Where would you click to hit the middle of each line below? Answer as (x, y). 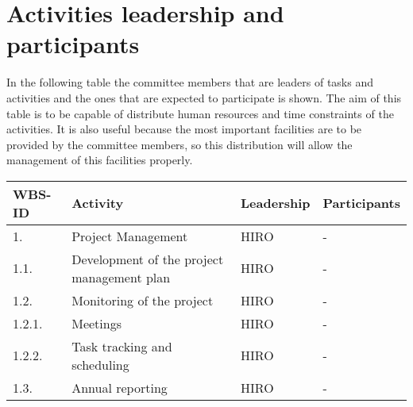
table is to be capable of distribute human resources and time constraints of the (200, 113)
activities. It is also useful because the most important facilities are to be (184, 129)
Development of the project (148, 259)
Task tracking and (122, 346)
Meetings (96, 323)
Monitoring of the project (143, 300)
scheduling (100, 364)
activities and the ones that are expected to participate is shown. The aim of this (204, 97)
